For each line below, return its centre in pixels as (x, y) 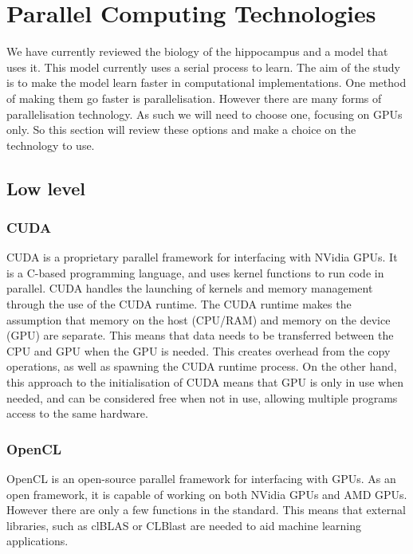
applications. (37, 541)
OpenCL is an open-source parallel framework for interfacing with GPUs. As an (201, 479)
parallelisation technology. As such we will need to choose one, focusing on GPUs (205, 114)
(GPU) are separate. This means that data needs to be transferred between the (200, 335)
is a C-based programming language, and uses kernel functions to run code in (195, 272)
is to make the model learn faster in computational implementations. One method (206, 83)
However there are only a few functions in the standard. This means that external (206, 510)
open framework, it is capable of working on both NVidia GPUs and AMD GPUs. (207, 494)
